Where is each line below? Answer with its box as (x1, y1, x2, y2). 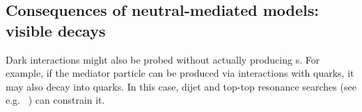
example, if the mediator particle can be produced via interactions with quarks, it (6, 66, 354, 80)
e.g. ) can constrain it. (6, 93, 105, 107)
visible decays (6, 19, 106, 41)
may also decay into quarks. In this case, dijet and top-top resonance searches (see (6, 79, 356, 93)
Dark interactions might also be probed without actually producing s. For (6, 52, 320, 66)
